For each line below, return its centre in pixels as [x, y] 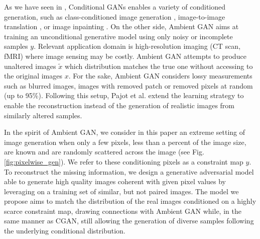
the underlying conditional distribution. [65, 231]
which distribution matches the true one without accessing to [159, 66]
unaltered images [30, 66]
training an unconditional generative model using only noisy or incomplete [118, 36]
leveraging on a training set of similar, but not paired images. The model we [121, 191]
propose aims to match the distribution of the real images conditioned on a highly [130, 201]
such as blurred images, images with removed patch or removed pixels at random [128, 85]
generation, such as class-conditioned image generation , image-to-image [115, 16]
